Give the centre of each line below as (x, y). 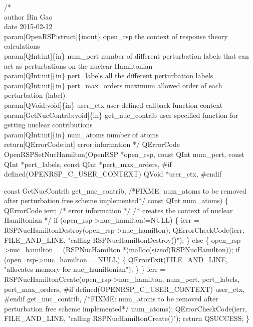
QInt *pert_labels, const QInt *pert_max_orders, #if (88, 164)
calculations (22, 46)
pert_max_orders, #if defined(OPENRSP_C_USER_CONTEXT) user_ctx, (124, 289)
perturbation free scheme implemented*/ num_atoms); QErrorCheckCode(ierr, (125, 308)
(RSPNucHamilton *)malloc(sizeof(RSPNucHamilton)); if (151, 250)
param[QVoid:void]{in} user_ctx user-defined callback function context (113, 105)
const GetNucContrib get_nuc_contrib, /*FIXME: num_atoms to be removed (125, 190)
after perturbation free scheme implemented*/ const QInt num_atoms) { (116, 200)
